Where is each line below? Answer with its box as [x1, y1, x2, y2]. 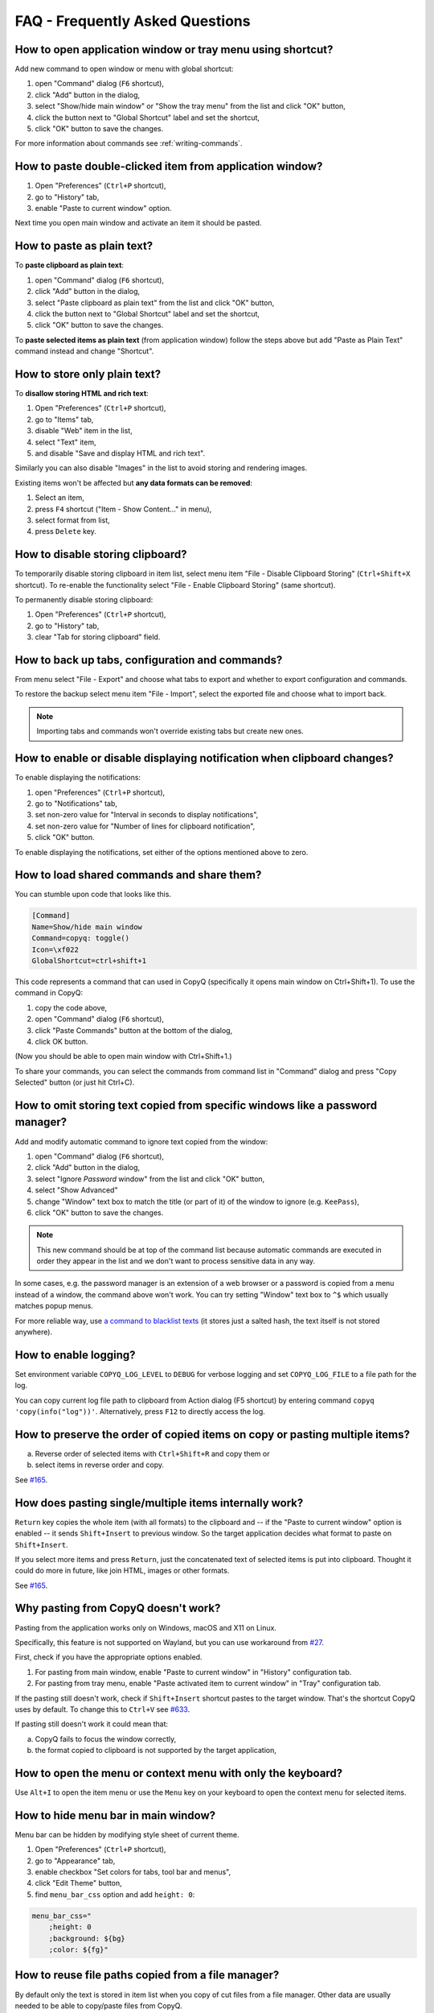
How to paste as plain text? [14, 239, 154, 253]
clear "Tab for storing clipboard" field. [35, 632, 161, 642]
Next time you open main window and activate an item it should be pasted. [14, 218, 262, 228]
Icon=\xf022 [31, 944, 80, 954]
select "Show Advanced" [35, 1185, 118, 1195]
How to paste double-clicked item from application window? [14, 159, 323, 173]
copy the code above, [35, 1002, 108, 1012]
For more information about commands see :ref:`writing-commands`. [14, 138, 243, 148]
